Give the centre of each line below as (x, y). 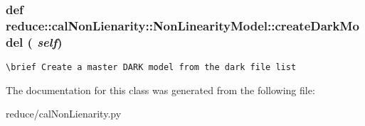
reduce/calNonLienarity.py (64, 114)
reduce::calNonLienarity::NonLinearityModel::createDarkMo (182, 25)
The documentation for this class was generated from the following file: (160, 90)
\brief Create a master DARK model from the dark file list (151, 68)
